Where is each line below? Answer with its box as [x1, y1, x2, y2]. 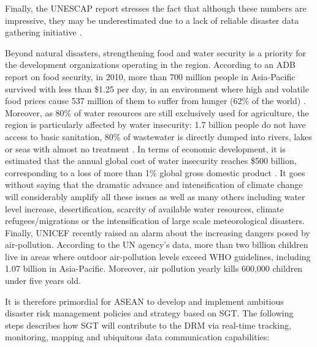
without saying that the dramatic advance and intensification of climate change [5, 178, 303, 191]
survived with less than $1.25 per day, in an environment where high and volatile [5, 82, 309, 95]
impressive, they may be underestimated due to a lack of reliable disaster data [5, 13, 299, 26]
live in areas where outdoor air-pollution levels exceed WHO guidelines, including [5, 250, 311, 263]
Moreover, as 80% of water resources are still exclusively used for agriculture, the [5, 106, 309, 119]
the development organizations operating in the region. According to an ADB [5, 58, 296, 71]
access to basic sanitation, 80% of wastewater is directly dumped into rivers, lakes [5, 130, 312, 143]
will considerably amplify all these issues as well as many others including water [5, 190, 305, 203]
